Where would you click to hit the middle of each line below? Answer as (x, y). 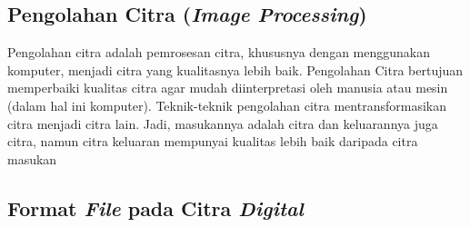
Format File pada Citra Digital (155, 207)
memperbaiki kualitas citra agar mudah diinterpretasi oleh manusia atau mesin (228, 88)
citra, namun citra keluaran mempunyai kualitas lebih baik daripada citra (213, 141)
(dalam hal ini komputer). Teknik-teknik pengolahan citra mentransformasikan (227, 105)
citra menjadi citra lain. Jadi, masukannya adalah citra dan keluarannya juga (223, 123)
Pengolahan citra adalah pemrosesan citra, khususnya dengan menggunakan (219, 52)
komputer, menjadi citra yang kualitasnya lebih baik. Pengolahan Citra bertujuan (235, 69)
